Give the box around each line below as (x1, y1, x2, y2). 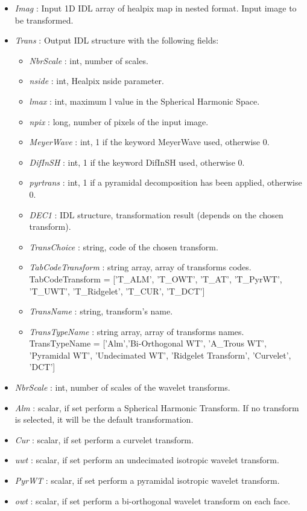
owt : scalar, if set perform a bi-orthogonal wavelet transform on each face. (14, 494, 291, 507)
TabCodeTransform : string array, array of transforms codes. (29, 261, 252, 273)
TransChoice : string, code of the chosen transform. (29, 240, 218, 253)
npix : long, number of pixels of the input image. (29, 115, 209, 128)
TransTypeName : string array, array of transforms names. (29, 325, 244, 337)
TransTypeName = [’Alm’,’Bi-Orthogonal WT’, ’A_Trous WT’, (29, 337, 267, 350)
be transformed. (14, 13, 74, 26)
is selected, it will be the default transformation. (14, 413, 194, 426)
